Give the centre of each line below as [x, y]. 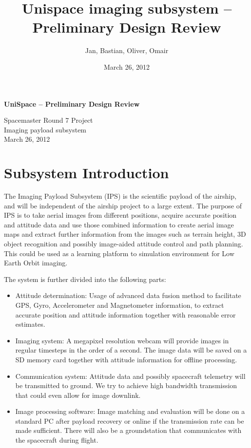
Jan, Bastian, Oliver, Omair [127, 50]
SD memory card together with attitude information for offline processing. [126, 359]
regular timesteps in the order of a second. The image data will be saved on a [131, 350]
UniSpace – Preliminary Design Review [72, 103]
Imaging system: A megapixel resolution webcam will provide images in [122, 340]
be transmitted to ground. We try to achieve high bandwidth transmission [126, 385]
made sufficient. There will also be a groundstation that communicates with [128, 430]
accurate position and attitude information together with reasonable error [125, 314]
